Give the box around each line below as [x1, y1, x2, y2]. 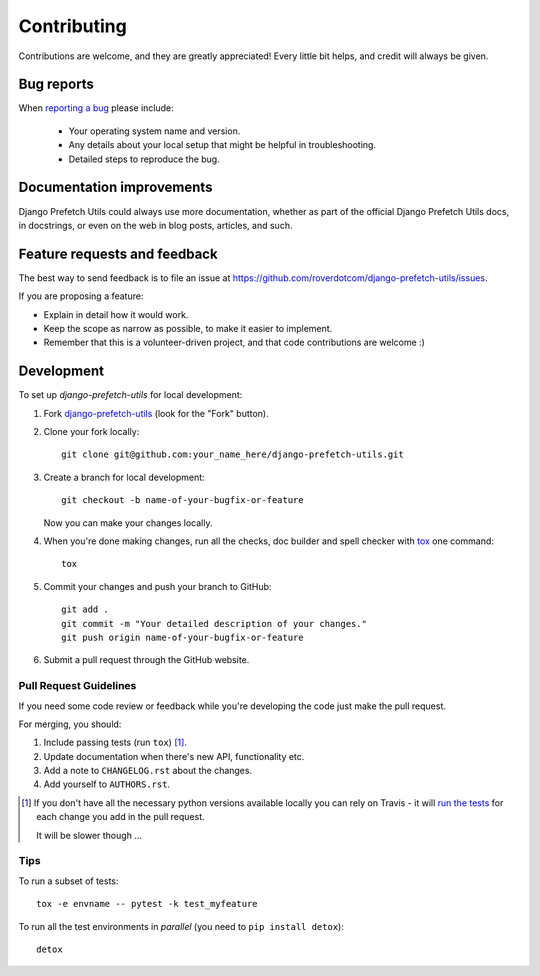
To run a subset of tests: [18, 875, 119, 887]
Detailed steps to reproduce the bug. [68, 153, 220, 165]
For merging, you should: [18, 718, 122, 730]
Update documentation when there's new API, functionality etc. [43, 750, 305, 762]
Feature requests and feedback [18, 245, 219, 262]
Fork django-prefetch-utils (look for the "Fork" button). [43, 407, 269, 419]
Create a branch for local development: [43, 471, 205, 483]
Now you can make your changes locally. [43, 516, 213, 529]
